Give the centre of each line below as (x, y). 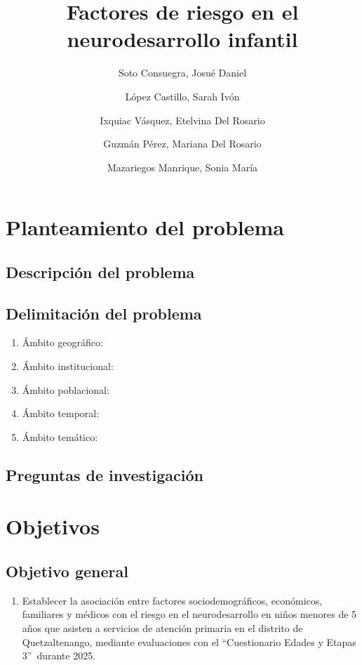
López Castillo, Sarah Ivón (182, 96)
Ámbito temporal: (61, 413)
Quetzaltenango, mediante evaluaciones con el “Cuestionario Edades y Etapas (189, 641)
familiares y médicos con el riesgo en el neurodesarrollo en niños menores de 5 (189, 614)
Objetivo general (67, 571)
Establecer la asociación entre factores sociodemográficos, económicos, (172, 600)
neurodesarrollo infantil (182, 39)
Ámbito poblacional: (66, 389)
